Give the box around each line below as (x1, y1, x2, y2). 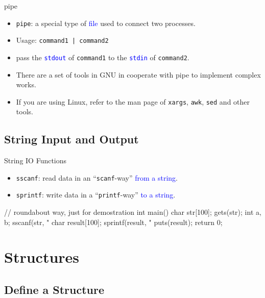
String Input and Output (4, 131, 139, 147)
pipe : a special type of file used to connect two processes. (16, 17, 196, 28)
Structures (4, 246, 80, 267)
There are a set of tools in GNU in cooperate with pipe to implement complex (16, 69, 261, 80)
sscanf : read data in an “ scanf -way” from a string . (16, 172, 178, 183)
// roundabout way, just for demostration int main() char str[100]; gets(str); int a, (4, 207, 261, 217)
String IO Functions (4, 155, 67, 166)
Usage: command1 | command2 (16, 35, 109, 45)
